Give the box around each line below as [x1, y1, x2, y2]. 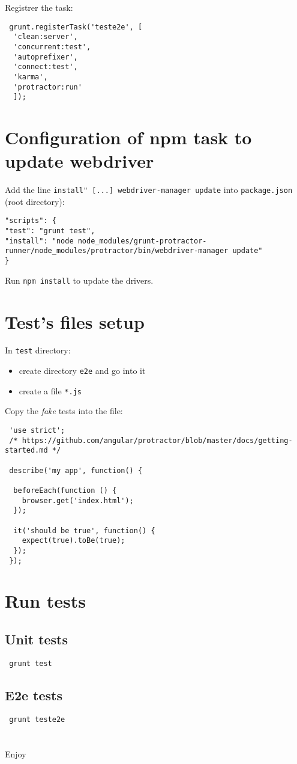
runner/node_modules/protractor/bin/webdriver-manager [5, 246, 229, 255]
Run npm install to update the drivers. [5, 274, 154, 286]
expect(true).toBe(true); [22, 536, 125, 545]
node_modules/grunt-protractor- [77, 236, 207, 245]
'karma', [13, 72, 48, 81]
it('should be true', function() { [13, 526, 155, 535]
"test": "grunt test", [5, 227, 95, 236]
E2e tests [5, 685, 62, 704]
